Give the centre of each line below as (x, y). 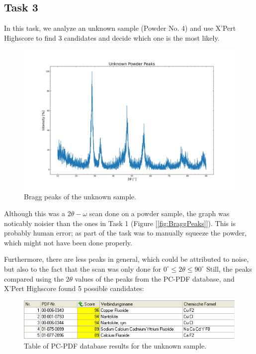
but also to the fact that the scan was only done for (83, 268)
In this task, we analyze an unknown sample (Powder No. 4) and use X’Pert (120, 28)
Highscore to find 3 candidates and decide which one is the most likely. (112, 37)
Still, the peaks (229, 268)
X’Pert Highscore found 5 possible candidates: (74, 288)
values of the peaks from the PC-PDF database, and (155, 278)
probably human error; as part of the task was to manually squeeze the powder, (126, 233)
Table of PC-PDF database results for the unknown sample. (115, 345)
